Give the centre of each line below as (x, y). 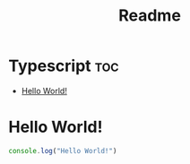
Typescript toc (64, 66)
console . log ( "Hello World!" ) (63, 151)
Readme (150, 16)
